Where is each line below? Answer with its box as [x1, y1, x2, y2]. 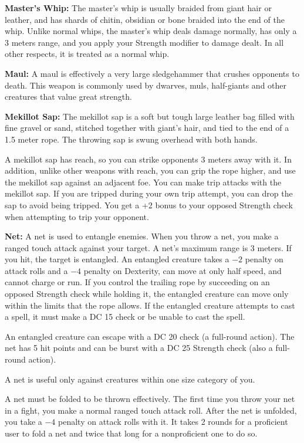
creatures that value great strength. [5, 90, 132, 103]
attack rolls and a [5, 264, 68, 276]
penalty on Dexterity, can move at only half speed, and [83, 264, 282, 276]
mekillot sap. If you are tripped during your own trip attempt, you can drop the [5, 187, 293, 199]
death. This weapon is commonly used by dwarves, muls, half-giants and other [5, 79, 287, 91]
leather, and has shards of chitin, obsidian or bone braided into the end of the [5, 13, 285, 25]
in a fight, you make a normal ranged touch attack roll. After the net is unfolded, [5, 404, 297, 416]
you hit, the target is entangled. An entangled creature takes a [5, 253, 229, 265]
